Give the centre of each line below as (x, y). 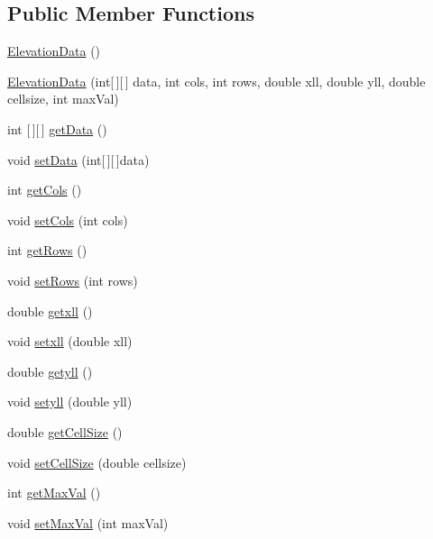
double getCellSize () (65, 431)
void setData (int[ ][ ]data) (78, 159)
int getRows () (47, 250)
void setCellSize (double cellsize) (97, 462)
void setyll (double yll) (70, 402)
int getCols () (45, 190)
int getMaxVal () (54, 493)
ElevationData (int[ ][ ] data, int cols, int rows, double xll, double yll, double (216, 81)
